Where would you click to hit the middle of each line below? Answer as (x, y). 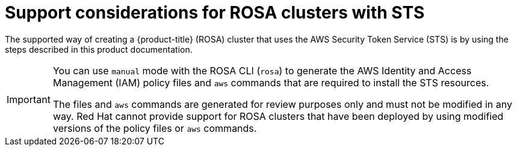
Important (29, 99)
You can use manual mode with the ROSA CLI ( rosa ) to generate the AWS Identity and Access (262, 70)
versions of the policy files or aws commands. (155, 128)
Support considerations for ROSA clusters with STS (215, 13)
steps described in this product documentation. (99, 49)
